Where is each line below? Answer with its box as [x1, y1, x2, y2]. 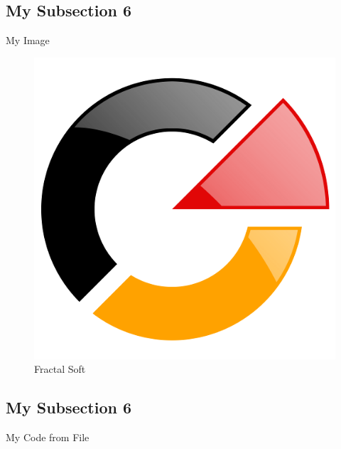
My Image [6, 33, 50, 48]
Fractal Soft [34, 361, 86, 376]
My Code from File [6, 430, 90, 445]
